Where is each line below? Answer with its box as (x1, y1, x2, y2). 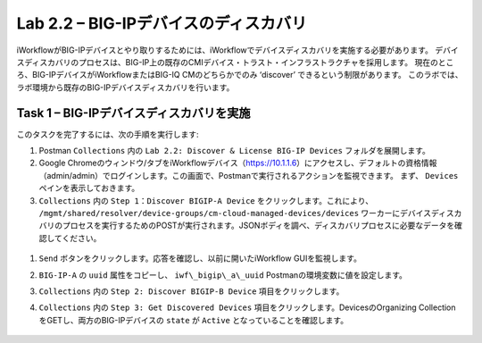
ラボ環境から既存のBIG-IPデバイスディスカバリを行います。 (16, 81, 235, 93)
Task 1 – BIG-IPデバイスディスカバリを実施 (16, 105, 251, 121)
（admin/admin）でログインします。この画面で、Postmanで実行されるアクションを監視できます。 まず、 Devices (38, 170, 459, 180)
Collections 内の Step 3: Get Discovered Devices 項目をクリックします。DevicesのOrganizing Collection (38, 302, 456, 313)
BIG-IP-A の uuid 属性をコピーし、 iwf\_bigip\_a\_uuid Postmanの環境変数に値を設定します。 (38, 269, 408, 280)
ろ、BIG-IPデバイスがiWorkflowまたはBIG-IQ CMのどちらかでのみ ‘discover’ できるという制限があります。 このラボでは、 (16, 70, 463, 80)
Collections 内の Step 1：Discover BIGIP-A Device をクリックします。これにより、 (38, 195, 374, 205)
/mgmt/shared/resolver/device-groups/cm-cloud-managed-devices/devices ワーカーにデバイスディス (38, 207, 454, 218)
